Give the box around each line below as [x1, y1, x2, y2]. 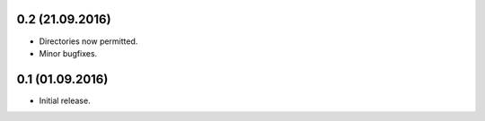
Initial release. [39, 95, 91, 106]
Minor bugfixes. [39, 48, 98, 58]
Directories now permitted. [39, 36, 138, 47]
